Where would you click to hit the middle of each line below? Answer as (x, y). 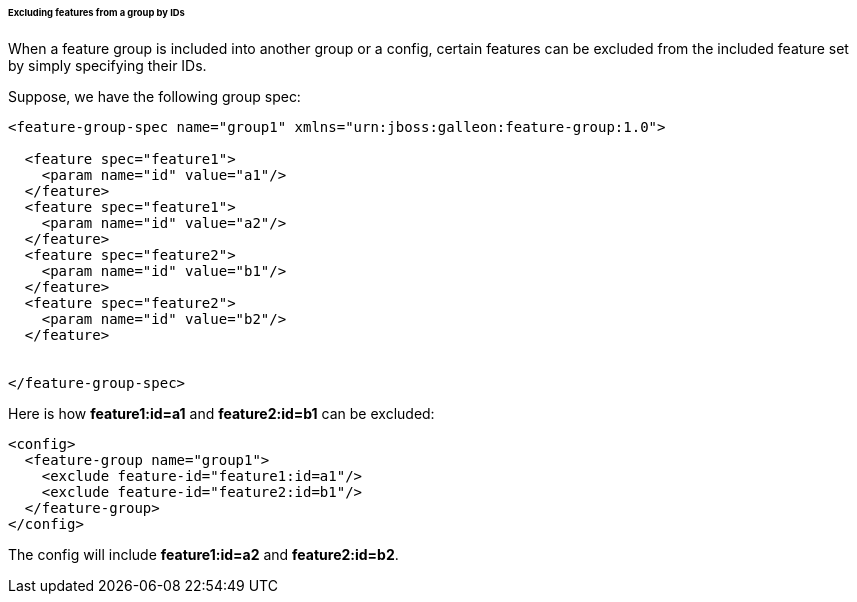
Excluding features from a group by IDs (96, 12)
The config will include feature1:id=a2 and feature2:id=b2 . (203, 554)
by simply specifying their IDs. (107, 65)
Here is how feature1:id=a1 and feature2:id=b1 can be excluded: (221, 413)
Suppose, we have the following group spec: (154, 96)
